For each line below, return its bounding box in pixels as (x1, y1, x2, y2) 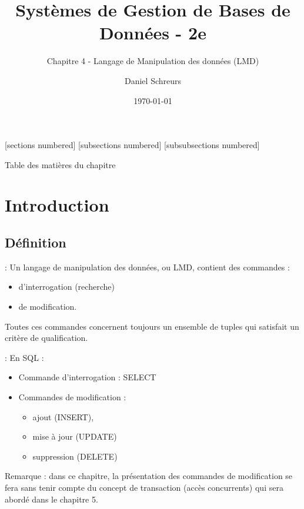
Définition (5, 233, 66, 252)
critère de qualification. (5, 331, 88, 344)
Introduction (5, 193, 109, 217)
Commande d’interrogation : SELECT (18, 371, 156, 383)
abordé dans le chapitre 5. (5, 493, 98, 505)
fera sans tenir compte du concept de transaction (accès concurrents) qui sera (5, 481, 283, 493)
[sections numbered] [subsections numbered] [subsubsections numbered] (5, 139, 260, 151)
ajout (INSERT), (32, 410, 94, 423)
